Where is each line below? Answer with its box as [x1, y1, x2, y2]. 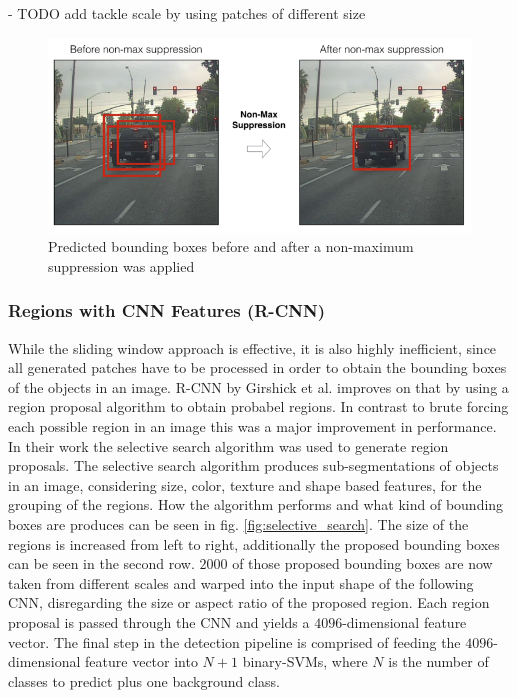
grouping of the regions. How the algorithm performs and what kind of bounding [8, 494, 504, 515]
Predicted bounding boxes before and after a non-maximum [48, 236, 414, 257]
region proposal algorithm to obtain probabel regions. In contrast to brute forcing [8, 396, 509, 417]
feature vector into [85, 651, 198, 672]
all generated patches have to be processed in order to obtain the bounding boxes [8, 357, 507, 378]
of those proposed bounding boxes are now [232, 553, 493, 574]
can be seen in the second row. [8, 553, 195, 574]
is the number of [388, 651, 489, 672]
